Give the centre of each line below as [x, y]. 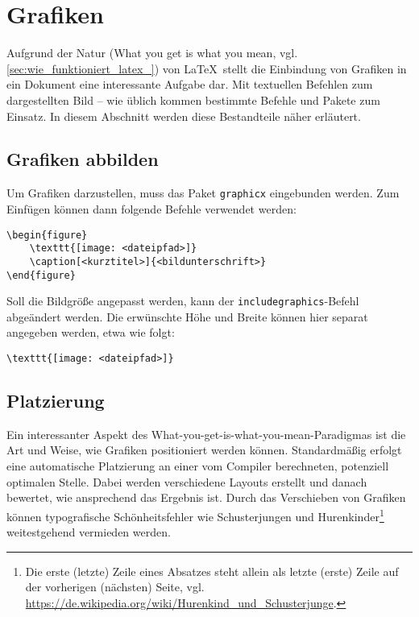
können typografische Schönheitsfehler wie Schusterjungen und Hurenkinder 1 [195, 515]
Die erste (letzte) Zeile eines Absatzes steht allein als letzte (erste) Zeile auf [212, 571]
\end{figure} [41, 275]
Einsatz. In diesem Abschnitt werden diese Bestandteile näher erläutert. [184, 116]
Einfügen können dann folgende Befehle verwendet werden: [151, 208]
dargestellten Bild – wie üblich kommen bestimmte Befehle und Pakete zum [193, 99]
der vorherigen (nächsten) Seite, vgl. [115, 587]
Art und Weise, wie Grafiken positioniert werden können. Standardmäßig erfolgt [204, 450]
